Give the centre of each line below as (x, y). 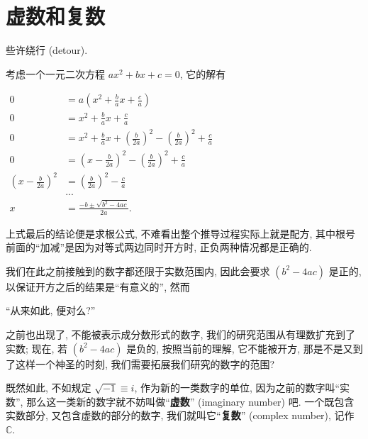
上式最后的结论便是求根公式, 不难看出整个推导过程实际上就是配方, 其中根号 (181, 233)
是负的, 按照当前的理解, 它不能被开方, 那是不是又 (240, 348)
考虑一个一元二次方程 (55, 73)
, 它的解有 (203, 73)
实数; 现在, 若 (37, 348)
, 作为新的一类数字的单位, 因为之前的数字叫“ (237, 388)
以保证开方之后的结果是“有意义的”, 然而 (98, 286)
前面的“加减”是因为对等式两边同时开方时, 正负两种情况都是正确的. (159, 247)
